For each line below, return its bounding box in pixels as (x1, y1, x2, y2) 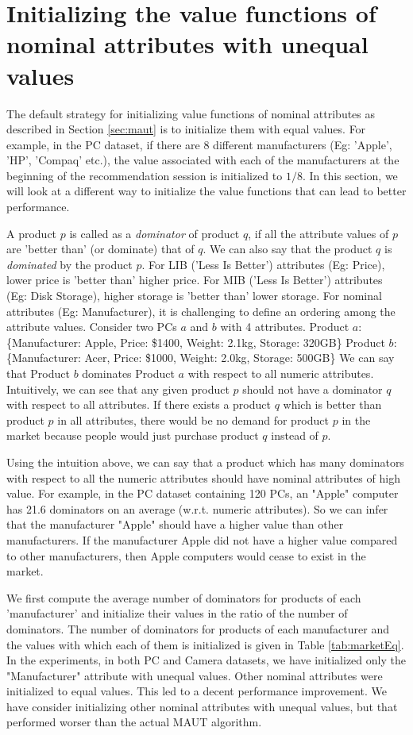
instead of (271, 427, 318, 444)
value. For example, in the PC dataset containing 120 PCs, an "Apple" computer (6, 485, 399, 502)
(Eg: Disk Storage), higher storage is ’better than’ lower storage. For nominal (6, 287, 382, 304)
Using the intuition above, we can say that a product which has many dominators (6, 453, 404, 470)
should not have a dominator (242, 380, 383, 397)
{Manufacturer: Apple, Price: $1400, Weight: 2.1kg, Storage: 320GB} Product (6, 333, 385, 350)
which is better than (283, 396, 382, 413)
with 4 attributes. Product (220, 318, 349, 335)
